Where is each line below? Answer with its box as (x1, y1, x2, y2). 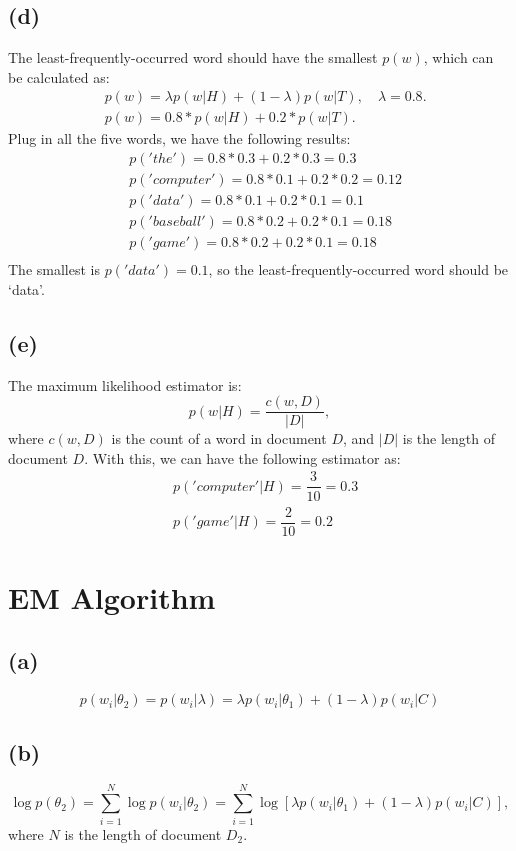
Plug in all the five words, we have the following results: (8, 128, 351, 149)
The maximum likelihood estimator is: (8, 374, 242, 395)
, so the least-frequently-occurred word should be (208, 259, 509, 280)
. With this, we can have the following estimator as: (84, 447, 401, 468)
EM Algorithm (8, 576, 216, 617)
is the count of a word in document (111, 428, 327, 449)
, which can (423, 47, 494, 68)
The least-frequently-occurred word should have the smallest (8, 47, 378, 68)
